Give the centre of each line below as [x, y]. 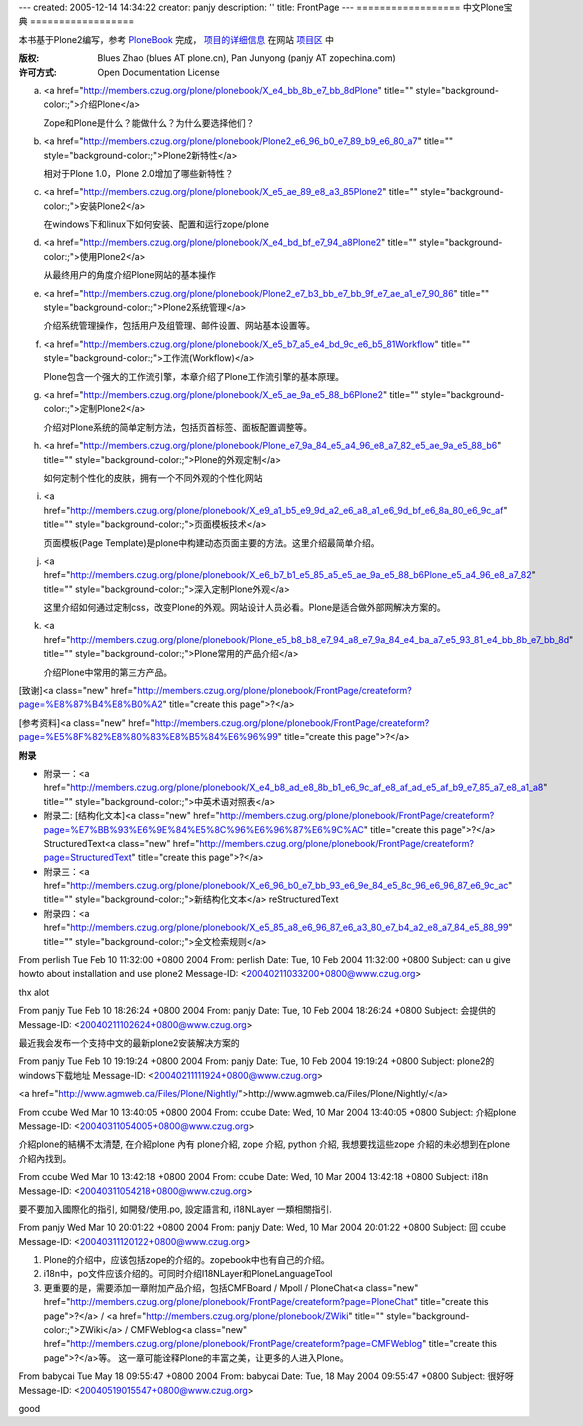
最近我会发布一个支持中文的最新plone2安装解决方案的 [129, 1043]
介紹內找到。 [45, 1158]
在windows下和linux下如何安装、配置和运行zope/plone [156, 224]
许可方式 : [37, 72]
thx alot [34, 992]
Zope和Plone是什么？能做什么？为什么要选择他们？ [149, 122]
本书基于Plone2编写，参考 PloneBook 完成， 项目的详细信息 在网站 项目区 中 [176, 39]
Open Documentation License [158, 72]
